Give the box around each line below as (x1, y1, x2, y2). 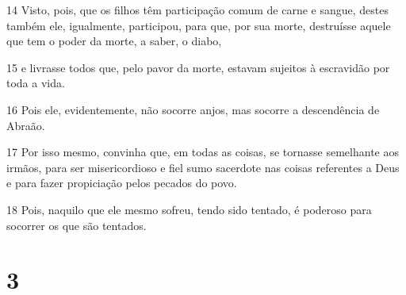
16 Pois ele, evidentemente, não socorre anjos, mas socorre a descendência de (6, 101, 380, 117)
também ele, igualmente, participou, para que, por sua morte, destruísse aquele (6, 17, 391, 33)
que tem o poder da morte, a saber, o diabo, (6, 33, 222, 49)
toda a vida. (6, 75, 65, 91)
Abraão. (6, 117, 45, 133)
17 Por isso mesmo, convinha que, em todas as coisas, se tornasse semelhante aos (6, 144, 399, 160)
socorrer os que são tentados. (6, 216, 147, 233)
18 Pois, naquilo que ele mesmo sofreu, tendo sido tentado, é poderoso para (6, 201, 372, 217)
